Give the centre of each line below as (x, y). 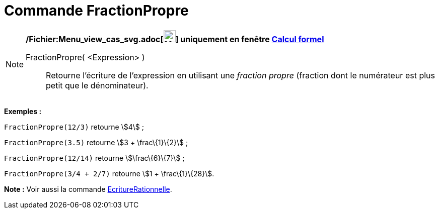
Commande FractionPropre (96, 11)
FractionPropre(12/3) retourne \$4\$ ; (74, 127)
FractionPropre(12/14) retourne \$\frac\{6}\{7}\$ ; (94, 158)
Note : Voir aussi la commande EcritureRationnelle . (88, 189)
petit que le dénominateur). (97, 85)
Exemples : (23, 111)
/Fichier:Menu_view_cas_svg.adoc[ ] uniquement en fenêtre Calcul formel (175, 39)
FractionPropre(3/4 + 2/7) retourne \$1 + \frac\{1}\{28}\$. (109, 173)
